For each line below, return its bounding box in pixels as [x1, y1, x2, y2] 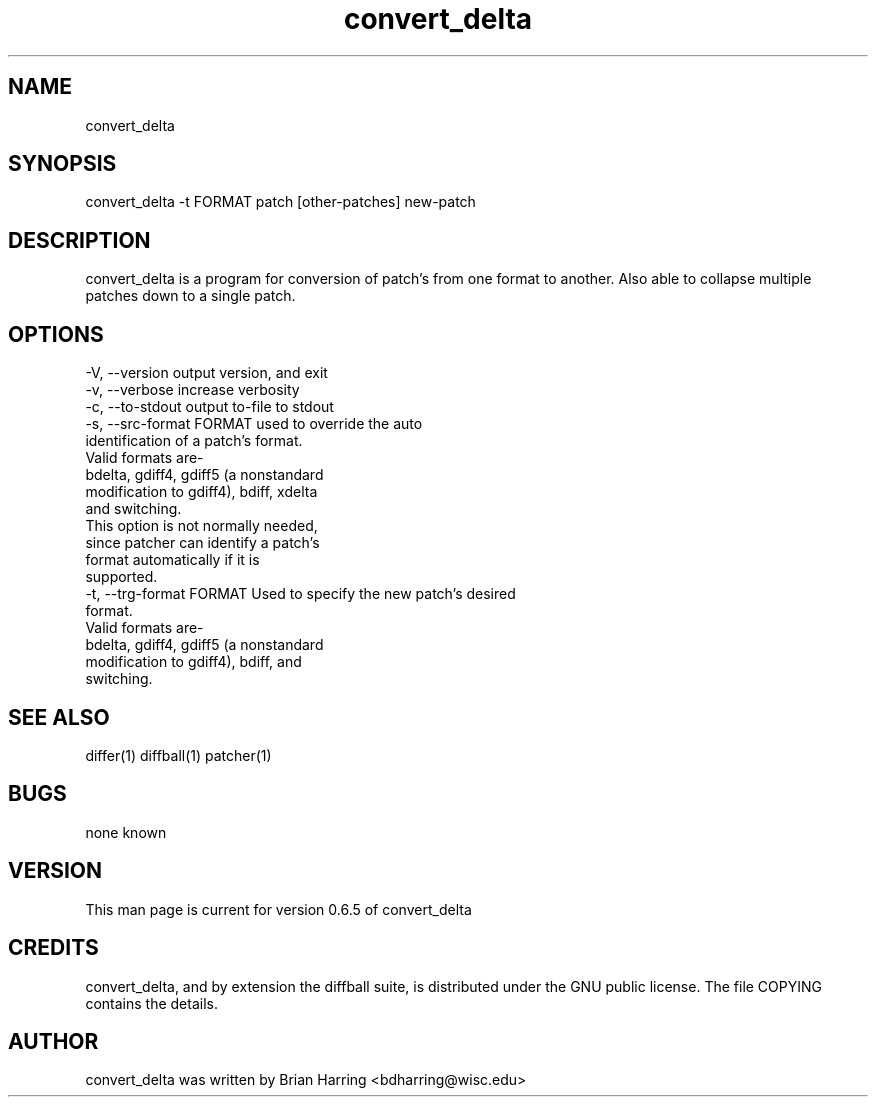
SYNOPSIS [8, 151, 117, 177]
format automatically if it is [85, 551, 260, 569]
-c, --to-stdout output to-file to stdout [85, 398, 334, 416]
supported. [85, 568, 158, 586]
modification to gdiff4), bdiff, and [85, 653, 302, 671]
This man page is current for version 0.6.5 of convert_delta [85, 900, 472, 918]
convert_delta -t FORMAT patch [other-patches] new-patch [85, 193, 476, 211]
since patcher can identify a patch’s [85, 534, 320, 552]
